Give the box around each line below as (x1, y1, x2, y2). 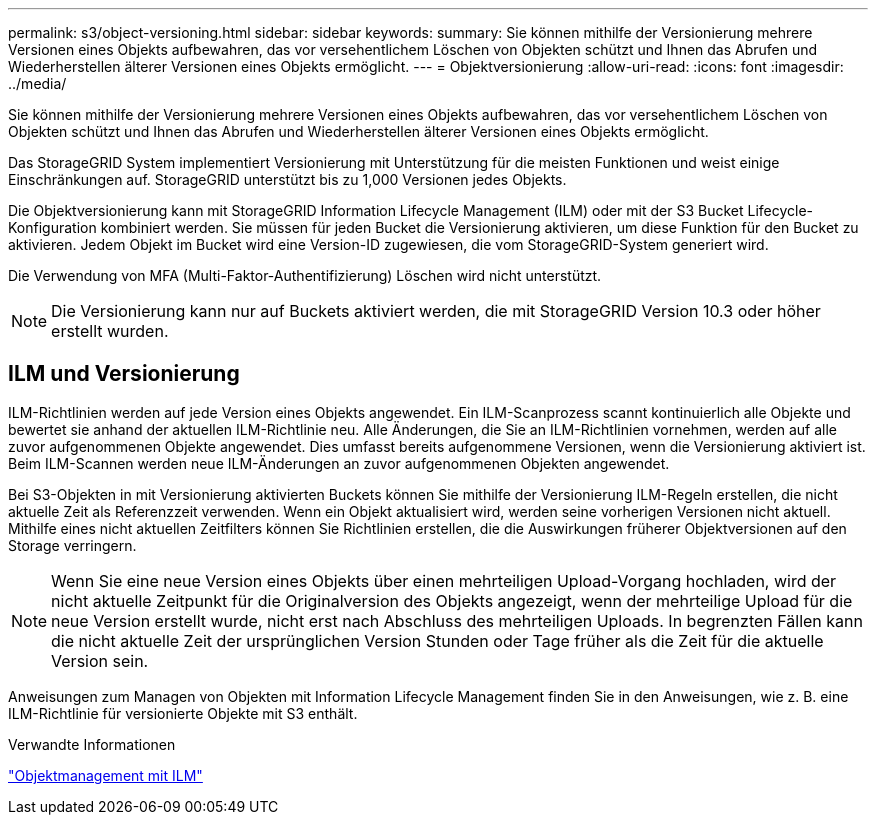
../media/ (8, 75, 67, 92)
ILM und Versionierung (8, 361, 240, 387)
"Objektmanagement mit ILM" (8, 766, 203, 784)
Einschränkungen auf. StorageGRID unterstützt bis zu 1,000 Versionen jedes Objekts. (8, 171, 567, 188)
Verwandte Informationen (8, 735, 176, 753)
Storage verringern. (8, 536, 137, 554)
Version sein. (51, 650, 149, 671)
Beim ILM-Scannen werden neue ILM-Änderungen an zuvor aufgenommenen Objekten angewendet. (8, 454, 670, 472)
